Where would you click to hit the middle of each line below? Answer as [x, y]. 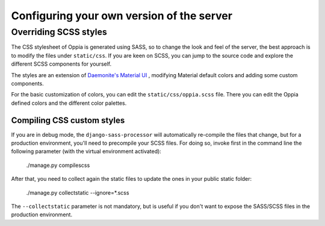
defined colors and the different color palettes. [69, 103]
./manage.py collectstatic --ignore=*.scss [78, 192]
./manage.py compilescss [58, 165]
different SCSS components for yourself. [61, 64]
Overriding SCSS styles [59, 32]
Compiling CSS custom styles [68, 120]
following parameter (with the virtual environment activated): [86, 151]
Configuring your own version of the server [122, 16]
